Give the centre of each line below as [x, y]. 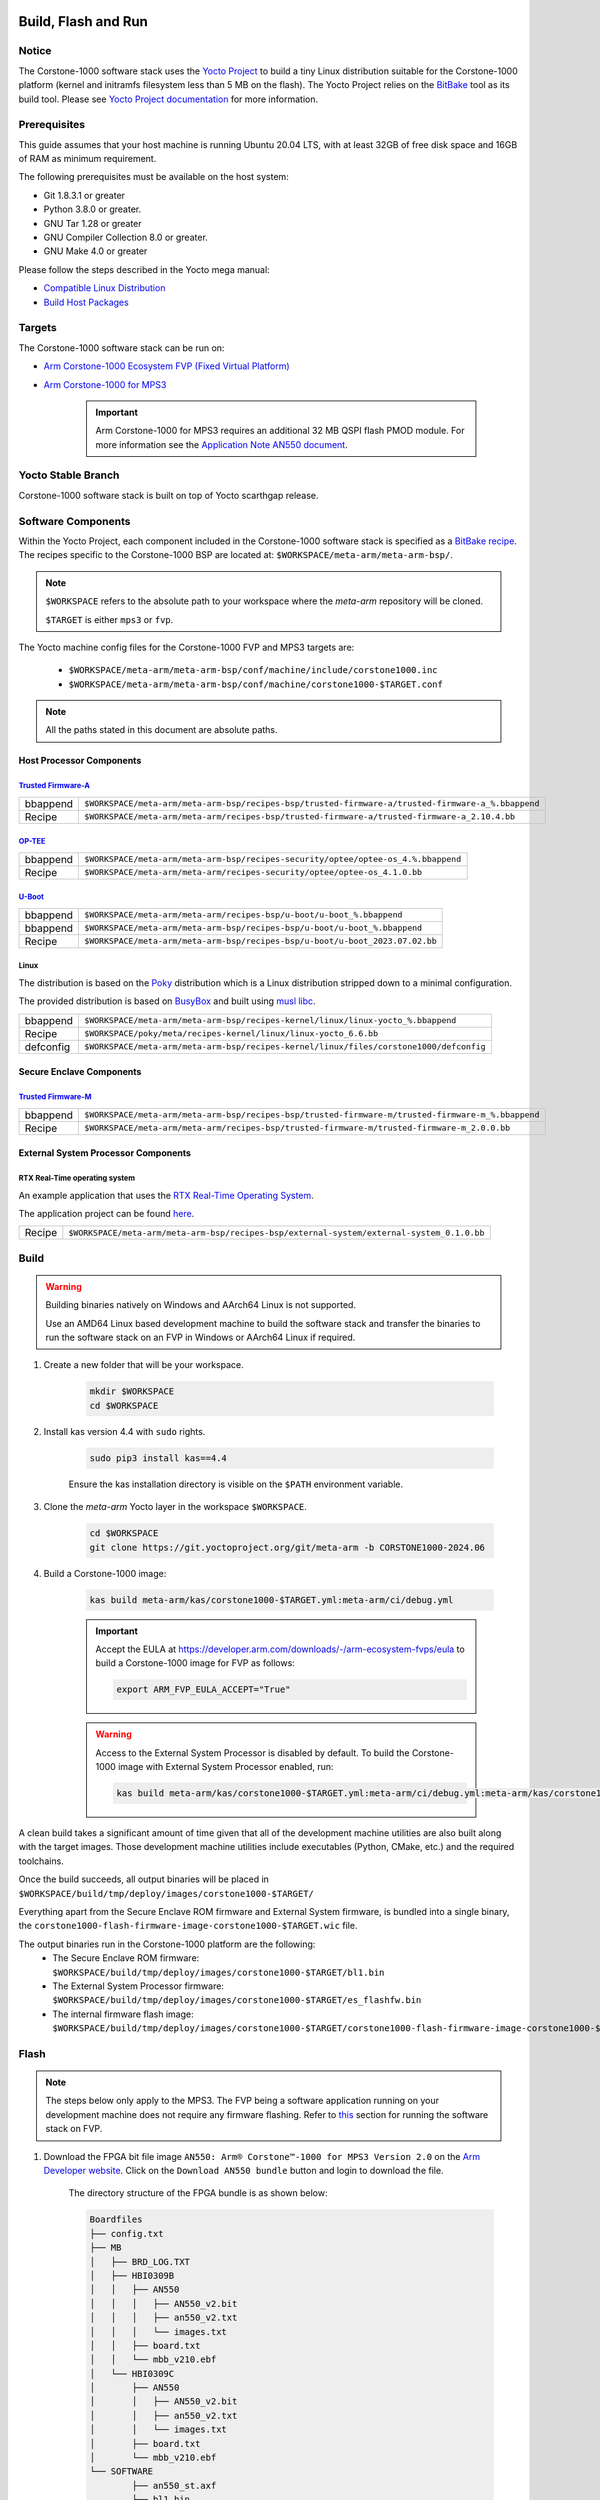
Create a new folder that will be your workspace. [143, 1365]
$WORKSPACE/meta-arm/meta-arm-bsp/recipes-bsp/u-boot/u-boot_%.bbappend [253, 928]
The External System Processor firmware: [138, 1986]
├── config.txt [126, 2233]
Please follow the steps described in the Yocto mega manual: [144, 269]
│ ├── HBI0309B [132, 2275]
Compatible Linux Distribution [104, 288]
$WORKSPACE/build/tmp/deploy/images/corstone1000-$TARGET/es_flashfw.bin [237, 2000]
